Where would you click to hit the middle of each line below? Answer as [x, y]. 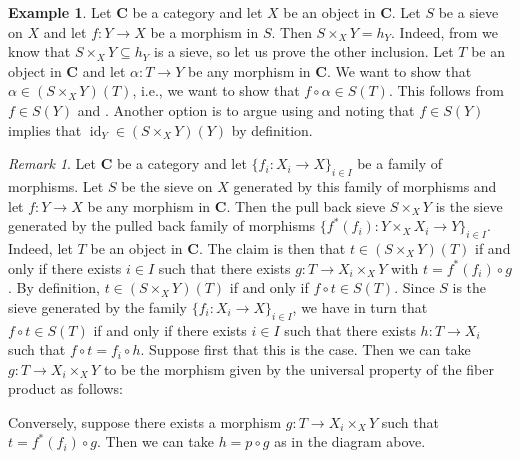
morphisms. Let [56, 185]
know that [39, 51]
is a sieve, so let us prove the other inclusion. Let [303, 51]
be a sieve [468, 12]
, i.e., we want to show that [216, 90]
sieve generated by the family [97, 306]
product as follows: [65, 388]
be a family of [399, 163]
